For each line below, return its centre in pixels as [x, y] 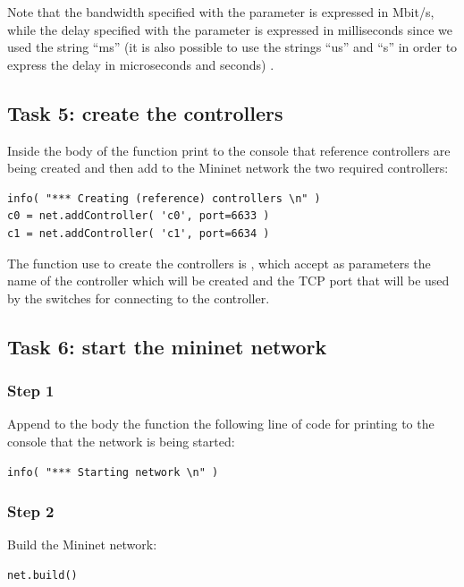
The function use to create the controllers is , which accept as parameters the [219, 263]
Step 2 [31, 511]
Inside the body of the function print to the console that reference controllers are [229, 150]
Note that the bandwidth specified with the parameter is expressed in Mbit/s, [221, 12]
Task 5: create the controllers [145, 112]
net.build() [42, 575]
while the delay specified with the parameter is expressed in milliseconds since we [230, 29]
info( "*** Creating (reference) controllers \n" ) [164, 198]
